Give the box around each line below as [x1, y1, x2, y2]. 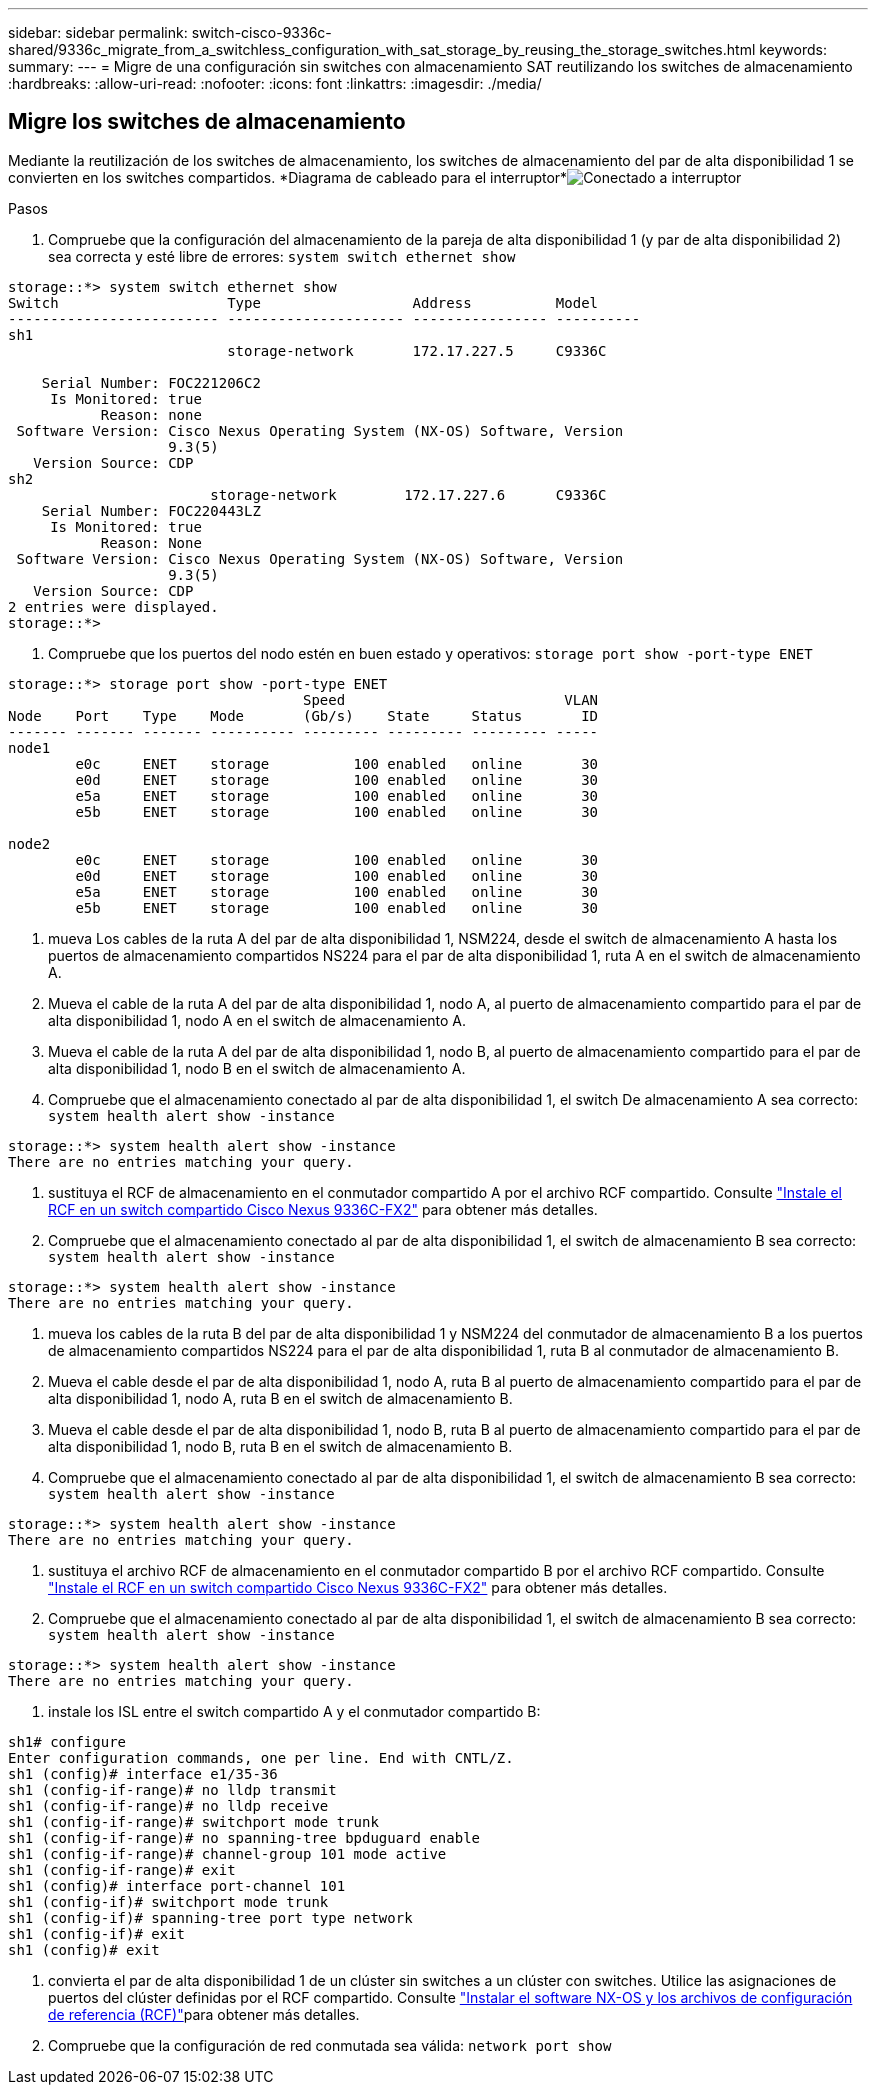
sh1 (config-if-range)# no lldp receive [8, 1797, 329, 1814]
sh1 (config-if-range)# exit [8, 1861, 236, 1878]
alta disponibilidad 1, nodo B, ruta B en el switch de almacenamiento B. [48, 1437, 513, 1455]
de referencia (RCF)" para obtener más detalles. [48, 2005, 360, 2023]
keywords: [759, 41, 827, 58]
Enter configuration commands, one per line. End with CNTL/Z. [8, 1749, 514, 1766]
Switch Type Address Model [8, 294, 599, 311]
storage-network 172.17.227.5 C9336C [227, 342, 607, 359]
